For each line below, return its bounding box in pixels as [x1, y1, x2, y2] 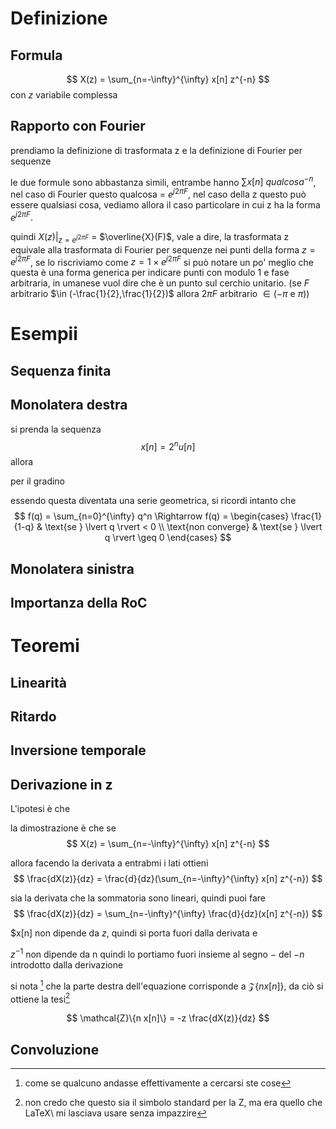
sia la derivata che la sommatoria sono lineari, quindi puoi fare [10, 892, 266, 904]
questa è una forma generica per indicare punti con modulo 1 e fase [10, 267, 290, 279]
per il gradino [10, 475, 66, 487]
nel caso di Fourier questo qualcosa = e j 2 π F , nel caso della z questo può [10, 187, 307, 201]
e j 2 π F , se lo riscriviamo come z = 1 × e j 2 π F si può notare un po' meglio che [10, 254, 314, 268]
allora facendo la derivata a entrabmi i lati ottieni [10, 857, 209, 869]
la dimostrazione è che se [10, 822, 117, 834]
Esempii [10, 323, 78, 346]
